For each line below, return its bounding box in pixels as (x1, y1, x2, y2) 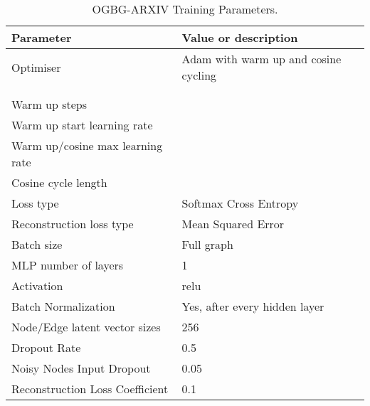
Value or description (181, 29, 298, 46)
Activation (11, 277, 63, 294)
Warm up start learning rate (11, 117, 153, 133)
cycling (181, 67, 217, 83)
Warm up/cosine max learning (11, 137, 163, 154)
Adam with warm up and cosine (181, 50, 342, 67)
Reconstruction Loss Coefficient (11, 380, 169, 397)
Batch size (11, 236, 63, 252)
